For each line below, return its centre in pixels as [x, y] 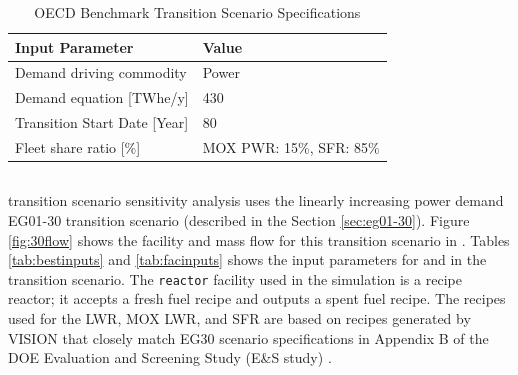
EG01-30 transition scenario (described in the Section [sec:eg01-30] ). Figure [239, 220]
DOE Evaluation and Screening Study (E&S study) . [170, 357]
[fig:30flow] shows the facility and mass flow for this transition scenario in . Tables [259, 239]
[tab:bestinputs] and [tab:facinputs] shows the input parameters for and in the [247, 259]
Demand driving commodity [101, 72]
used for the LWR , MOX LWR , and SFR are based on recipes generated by [239, 318]
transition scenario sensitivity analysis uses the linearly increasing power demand [256, 200]
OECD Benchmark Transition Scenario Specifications [197, 12]
